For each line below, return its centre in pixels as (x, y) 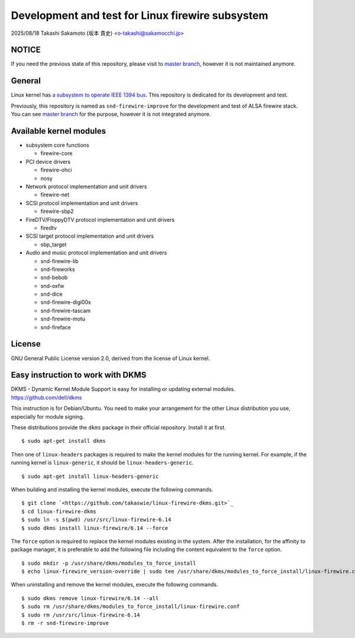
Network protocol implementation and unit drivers (86, 187)
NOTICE (26, 50)
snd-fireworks (58, 269)
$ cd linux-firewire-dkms (59, 511)
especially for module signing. (48, 416)
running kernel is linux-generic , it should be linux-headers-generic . (102, 463)
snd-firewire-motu (63, 319)
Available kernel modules (59, 131)
